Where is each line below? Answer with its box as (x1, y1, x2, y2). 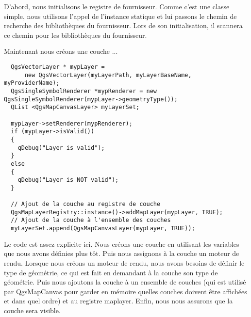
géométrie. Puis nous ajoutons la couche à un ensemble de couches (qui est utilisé (4, 277, 246, 287)
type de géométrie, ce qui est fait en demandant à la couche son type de (4, 267, 218, 277)
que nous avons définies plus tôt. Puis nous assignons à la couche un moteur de (4, 248, 239, 258)
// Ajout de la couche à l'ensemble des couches (11, 217, 171, 224)
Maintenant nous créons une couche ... (4, 46, 118, 56)
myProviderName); (4, 79, 60, 87)
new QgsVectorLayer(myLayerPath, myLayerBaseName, (24, 71, 192, 79)
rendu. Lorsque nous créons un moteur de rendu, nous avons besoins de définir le (4, 257, 245, 268)
